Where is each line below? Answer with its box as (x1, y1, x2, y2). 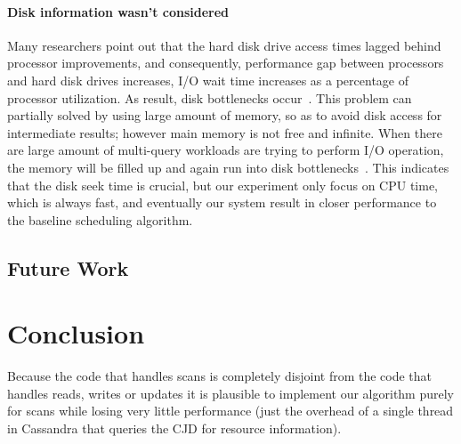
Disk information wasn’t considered (7, 2, 230, 20)
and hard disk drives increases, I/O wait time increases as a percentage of (7, 70, 409, 89)
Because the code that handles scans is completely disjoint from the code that (7, 367, 433, 385)
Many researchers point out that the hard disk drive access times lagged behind (7, 36, 441, 54)
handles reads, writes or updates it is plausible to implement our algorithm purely (7, 383, 454, 402)
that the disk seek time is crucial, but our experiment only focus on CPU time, (7, 175, 438, 194)
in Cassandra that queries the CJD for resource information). (7, 419, 342, 438)
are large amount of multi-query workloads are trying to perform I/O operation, (7, 141, 444, 159)
